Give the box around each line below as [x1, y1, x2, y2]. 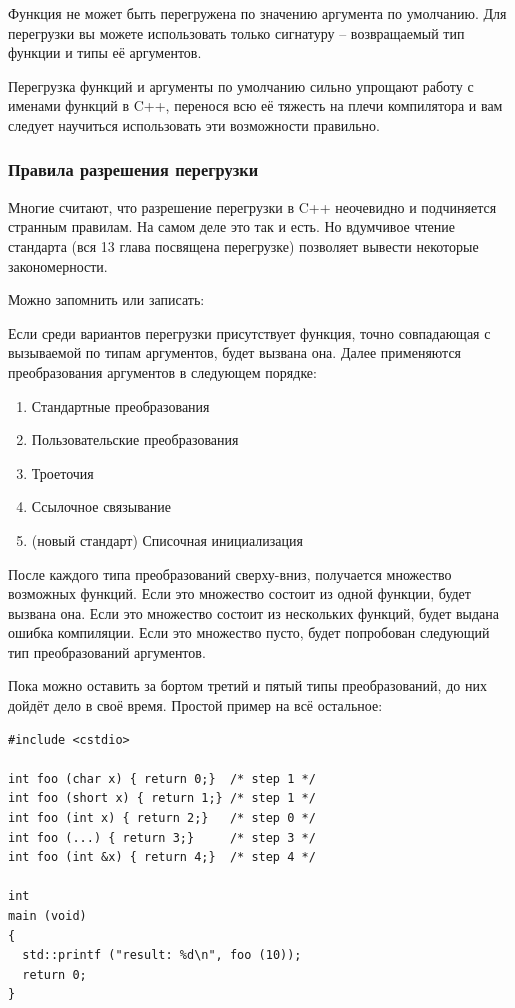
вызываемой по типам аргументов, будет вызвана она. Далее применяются [8, 342, 462, 363]
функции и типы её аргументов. [8, 42, 202, 63]
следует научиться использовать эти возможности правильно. [8, 114, 380, 135]
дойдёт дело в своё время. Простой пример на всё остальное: [8, 695, 383, 716]
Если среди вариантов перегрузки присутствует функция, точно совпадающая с [8, 322, 491, 343]
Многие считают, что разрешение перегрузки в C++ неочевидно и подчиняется [8, 196, 497, 217]
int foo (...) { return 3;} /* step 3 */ [8, 830, 316, 845]
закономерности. [8, 255, 108, 276]
